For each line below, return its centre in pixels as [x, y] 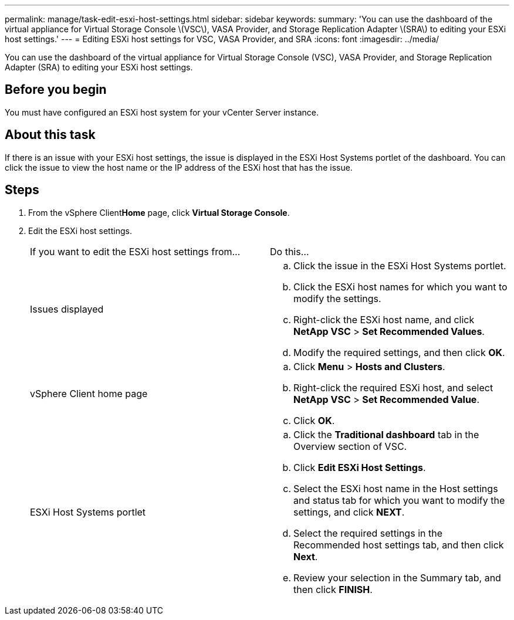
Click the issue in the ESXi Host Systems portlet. [400, 265]
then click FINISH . [333, 589]
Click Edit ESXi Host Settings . [360, 467]
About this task [50, 135]
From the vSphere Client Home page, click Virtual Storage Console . [159, 212]
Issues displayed [67, 309]
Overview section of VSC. [350, 446]
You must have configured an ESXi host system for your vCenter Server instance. [162, 112]
